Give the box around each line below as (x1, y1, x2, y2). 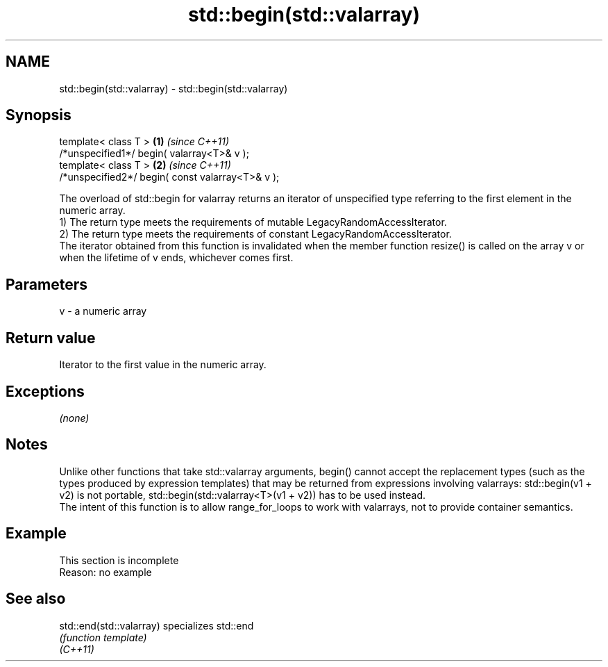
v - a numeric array (59, 305, 147, 318)
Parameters (6, 275, 87, 293)
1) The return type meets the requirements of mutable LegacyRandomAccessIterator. (59, 216, 447, 229)
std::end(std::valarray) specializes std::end (59, 619, 254, 632)
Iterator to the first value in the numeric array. (59, 359, 267, 371)
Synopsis (6, 106, 71, 124)
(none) (59, 411, 90, 424)
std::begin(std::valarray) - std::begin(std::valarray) (59, 82, 288, 94)
